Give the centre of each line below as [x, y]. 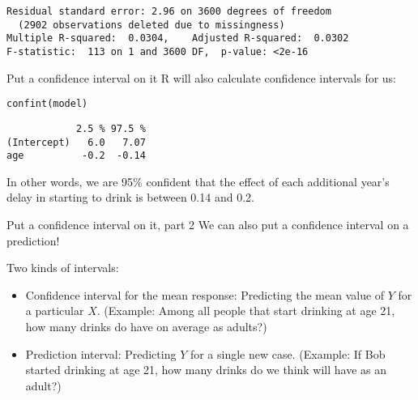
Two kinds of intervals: [63, 268]
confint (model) [47, 104]
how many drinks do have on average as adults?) [146, 326]
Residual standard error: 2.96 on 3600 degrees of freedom [169, 11]
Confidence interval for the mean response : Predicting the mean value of [205, 294]
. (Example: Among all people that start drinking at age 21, [246, 311]
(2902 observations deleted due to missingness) [151, 25]
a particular [55, 311]
